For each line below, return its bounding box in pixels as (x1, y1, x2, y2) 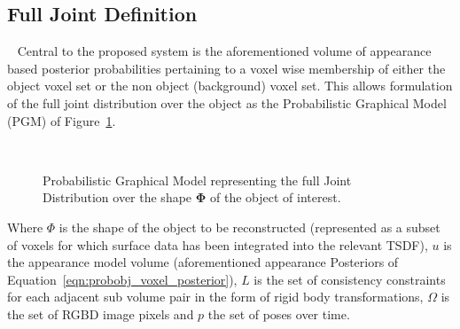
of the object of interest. (210, 188, 341, 207)
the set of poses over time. (207, 304, 350, 323)
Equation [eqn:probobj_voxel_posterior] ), (7, 270, 238, 288)
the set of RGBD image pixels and (7, 304, 194, 323)
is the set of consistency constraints (253, 270, 446, 288)
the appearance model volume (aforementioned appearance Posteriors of (7, 253, 399, 271)
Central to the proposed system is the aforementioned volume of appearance (17, 42, 432, 60)
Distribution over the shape (43, 188, 192, 207)
